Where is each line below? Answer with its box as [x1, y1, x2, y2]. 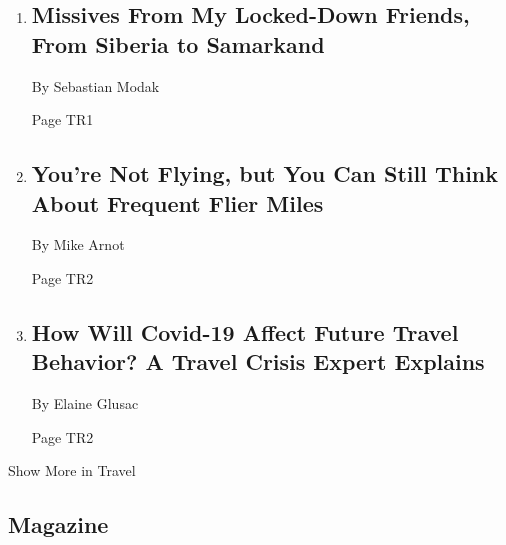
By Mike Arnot [31, 234, 125, 255]
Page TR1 [31, 109, 94, 130]
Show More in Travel [8, 460, 136, 481]
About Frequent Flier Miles [31, 187, 324, 218]
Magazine [8, 509, 109, 540]
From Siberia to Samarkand [31, 28, 325, 59]
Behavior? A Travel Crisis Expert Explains [31, 346, 485, 377]
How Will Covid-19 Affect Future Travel [31, 316, 459, 347]
